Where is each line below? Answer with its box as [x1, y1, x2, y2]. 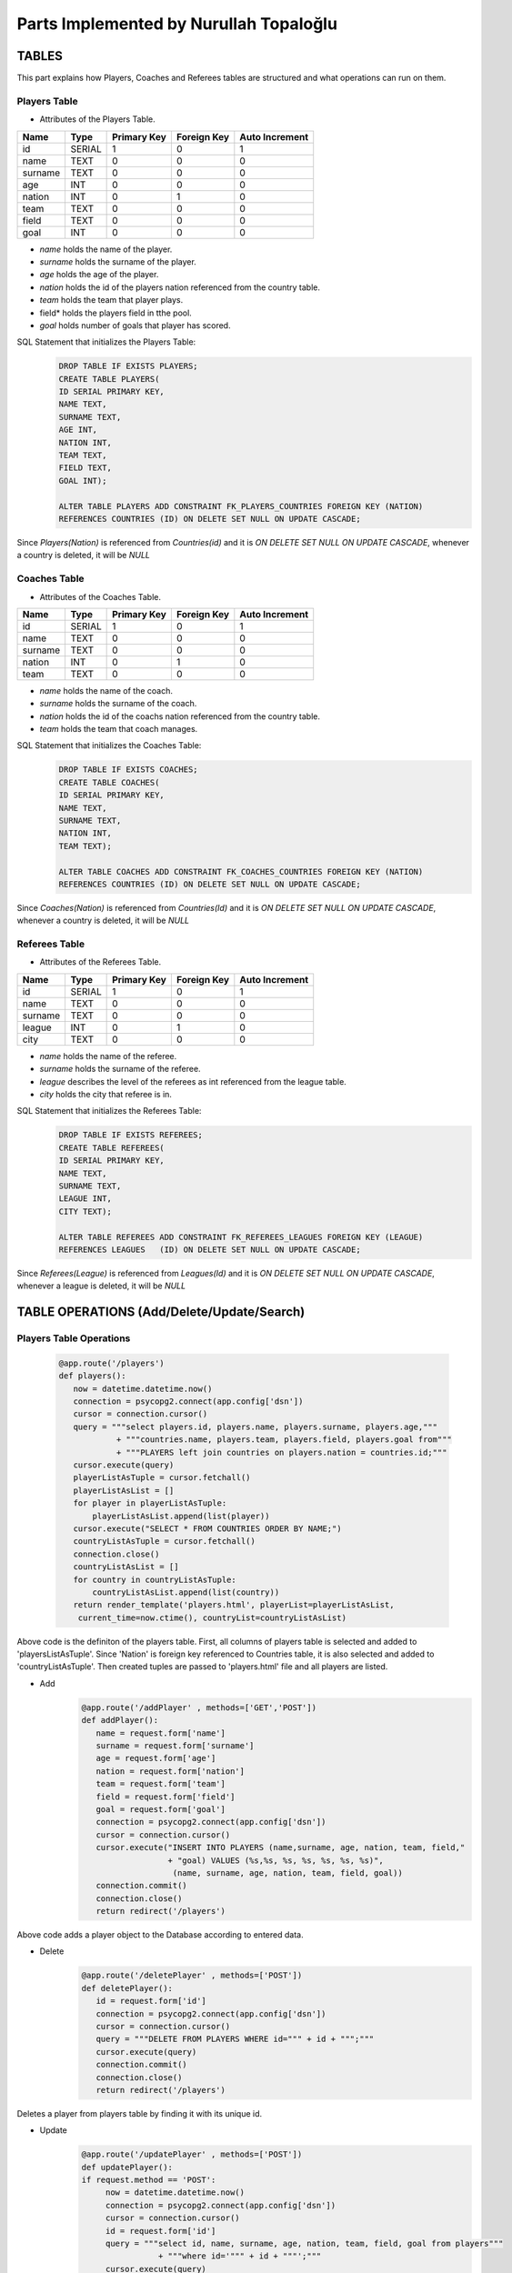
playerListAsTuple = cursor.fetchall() [73, 1473, 251, 1483]
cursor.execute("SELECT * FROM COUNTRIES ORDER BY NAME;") [73, 1523, 342, 1534]
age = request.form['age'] [95, 1753, 216, 1764]
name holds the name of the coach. [39, 685, 173, 696]
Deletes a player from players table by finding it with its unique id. [16, 2108, 263, 2118]
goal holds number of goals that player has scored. [39, 319, 231, 331]
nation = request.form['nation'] [95, 1766, 246, 1777]
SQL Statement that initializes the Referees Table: [16, 1106, 202, 1116]
